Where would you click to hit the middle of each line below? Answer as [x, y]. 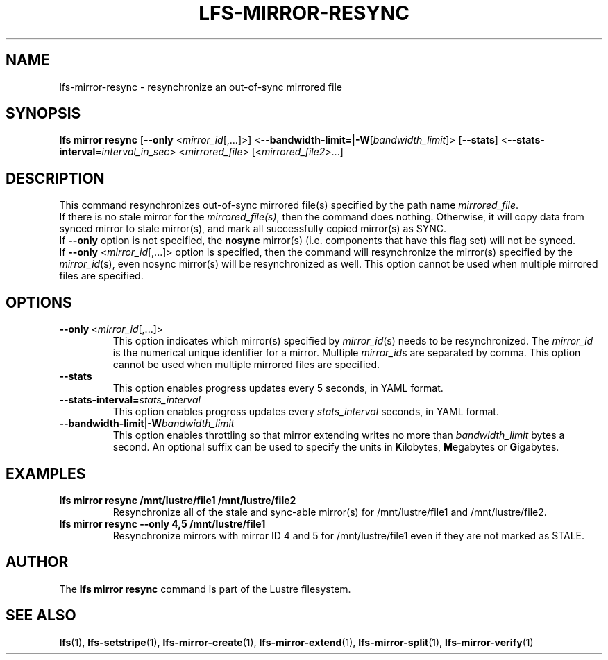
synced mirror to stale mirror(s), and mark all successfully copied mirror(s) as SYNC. [253, 229]
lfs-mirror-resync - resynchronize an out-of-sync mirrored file [201, 87]
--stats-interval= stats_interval [130, 400]
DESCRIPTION [55, 178]
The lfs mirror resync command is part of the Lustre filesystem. [205, 589]
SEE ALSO [41, 616]
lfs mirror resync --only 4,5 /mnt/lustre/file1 [162, 523]
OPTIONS [39, 302]
